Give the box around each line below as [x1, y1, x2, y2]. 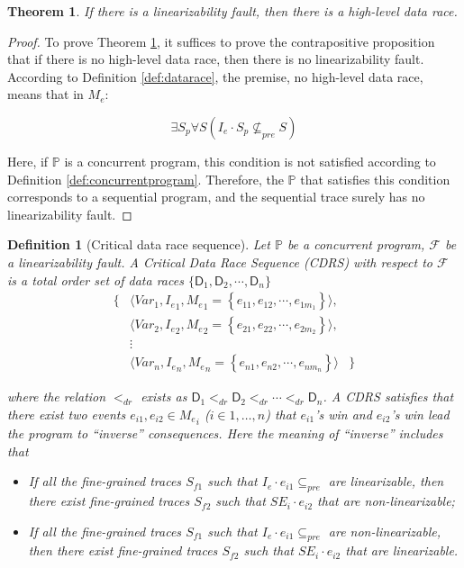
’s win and [314, 404, 372, 423]
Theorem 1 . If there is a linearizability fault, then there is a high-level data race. [7, 2, 458, 20]
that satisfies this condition [300, 169, 450, 188]
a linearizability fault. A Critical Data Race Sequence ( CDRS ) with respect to [7, 252, 432, 271]
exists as [141, 387, 187, 406]
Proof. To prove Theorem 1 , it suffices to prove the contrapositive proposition [7, 32, 435, 50]
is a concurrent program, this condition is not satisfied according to [64, 151, 436, 170]
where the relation [7, 387, 106, 406]
